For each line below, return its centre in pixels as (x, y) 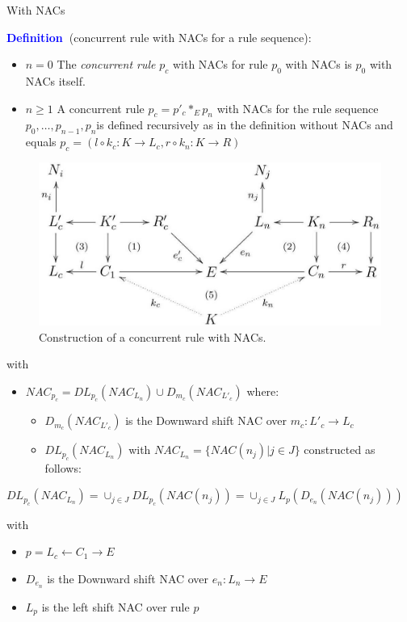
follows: (63, 467)
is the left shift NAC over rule (115, 606)
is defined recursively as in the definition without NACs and (245, 125)
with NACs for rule (220, 64)
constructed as (340, 450)
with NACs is (319, 64)
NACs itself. (55, 80)
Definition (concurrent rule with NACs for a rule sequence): (159, 37)
